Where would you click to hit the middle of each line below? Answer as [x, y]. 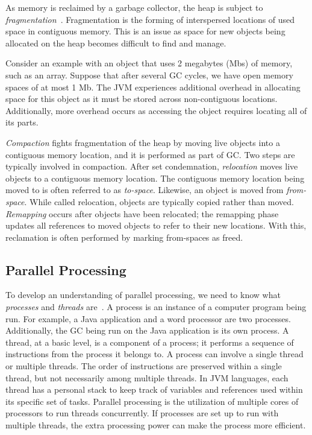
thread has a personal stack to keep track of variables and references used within [154, 389]
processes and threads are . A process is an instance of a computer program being [156, 307]
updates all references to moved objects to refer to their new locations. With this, [156, 225]
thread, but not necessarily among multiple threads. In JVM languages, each [147, 377]
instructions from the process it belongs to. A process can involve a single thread [154, 354]
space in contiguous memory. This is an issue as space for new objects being [145, 31]
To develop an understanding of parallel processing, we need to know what [143, 295]
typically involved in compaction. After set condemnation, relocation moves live [152, 166]
